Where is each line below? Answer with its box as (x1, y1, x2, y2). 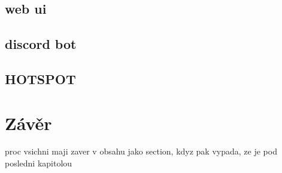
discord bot (5, 35, 77, 53)
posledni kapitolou (5, 157, 72, 169)
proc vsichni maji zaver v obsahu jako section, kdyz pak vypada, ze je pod (5, 145, 277, 157)
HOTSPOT (5, 69, 76, 88)
